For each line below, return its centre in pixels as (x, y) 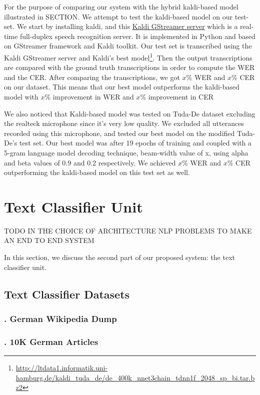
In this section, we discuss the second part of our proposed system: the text (119, 257)
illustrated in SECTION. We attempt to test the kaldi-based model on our (118, 16)
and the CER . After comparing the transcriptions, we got (92, 77)
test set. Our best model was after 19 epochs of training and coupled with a (135, 143)
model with (21, 96)
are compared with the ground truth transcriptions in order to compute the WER (129, 67)
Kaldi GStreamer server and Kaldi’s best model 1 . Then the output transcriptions (128, 56)
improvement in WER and (93, 96)
